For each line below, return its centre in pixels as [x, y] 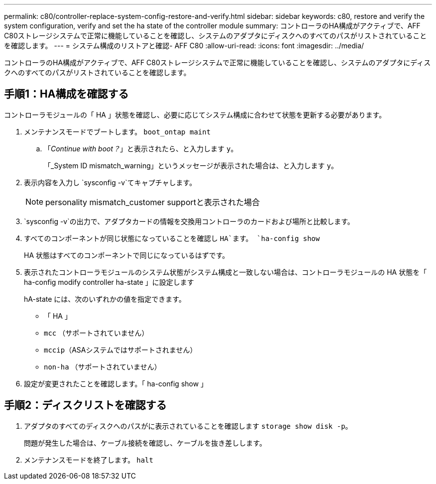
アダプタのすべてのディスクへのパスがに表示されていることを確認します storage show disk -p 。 [188, 426]
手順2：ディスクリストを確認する [85, 405]
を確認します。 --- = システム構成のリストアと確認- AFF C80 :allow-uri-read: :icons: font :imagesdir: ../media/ [184, 46]
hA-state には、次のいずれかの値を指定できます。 [105, 299]
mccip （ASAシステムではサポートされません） [120, 350]
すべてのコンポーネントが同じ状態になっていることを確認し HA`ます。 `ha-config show [172, 238]
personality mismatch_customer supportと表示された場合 [153, 202]
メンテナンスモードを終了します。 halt [89, 460]
